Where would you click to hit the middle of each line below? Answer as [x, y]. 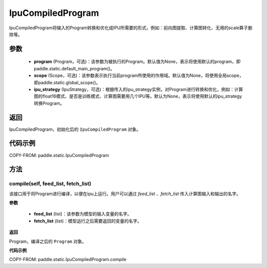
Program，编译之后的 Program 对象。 [48, 241]
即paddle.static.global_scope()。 [67, 82]
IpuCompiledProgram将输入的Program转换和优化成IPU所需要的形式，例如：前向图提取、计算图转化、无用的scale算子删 [131, 28]
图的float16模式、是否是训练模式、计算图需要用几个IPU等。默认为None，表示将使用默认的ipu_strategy [138, 96]
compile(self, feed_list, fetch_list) [50, 184]
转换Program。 [49, 103]
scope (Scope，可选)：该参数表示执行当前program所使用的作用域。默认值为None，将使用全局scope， [139, 76]
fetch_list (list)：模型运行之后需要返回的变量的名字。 [88, 221]
